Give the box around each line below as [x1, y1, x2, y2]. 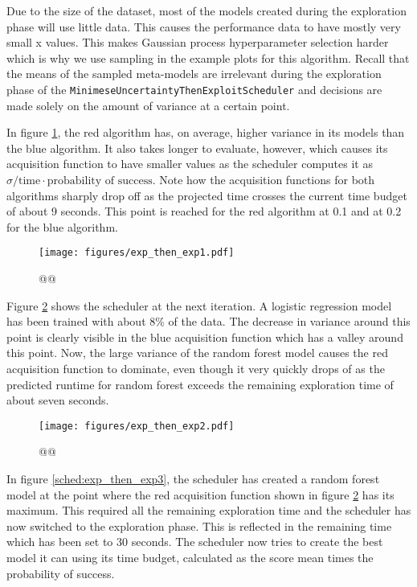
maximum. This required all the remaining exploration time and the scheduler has [6, 502, 411, 519]
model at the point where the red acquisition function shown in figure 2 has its [6, 486, 395, 503]
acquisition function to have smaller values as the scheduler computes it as [6, 155, 373, 172]
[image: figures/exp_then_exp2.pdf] [39, 420, 235, 432]
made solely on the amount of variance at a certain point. [6, 96, 290, 113]
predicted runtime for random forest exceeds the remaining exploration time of [6, 376, 394, 392]
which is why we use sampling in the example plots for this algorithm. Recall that [6, 49, 410, 66]
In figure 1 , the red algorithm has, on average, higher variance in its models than [6, 124, 405, 141]
